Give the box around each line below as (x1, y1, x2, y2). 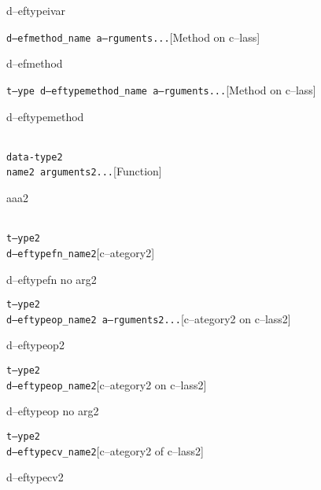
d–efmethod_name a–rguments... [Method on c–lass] (6, 28, 260, 45)
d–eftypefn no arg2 (6, 271, 97, 287)
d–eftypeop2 (6, 337, 65, 353)
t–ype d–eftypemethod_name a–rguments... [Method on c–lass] (6, 81, 316, 98)
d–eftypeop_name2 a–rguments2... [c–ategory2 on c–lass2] (6, 310, 291, 326)
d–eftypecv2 (6, 469, 64, 485)
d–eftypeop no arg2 (6, 403, 99, 419)
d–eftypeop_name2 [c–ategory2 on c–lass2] (6, 376, 207, 392)
